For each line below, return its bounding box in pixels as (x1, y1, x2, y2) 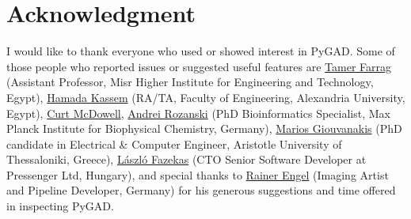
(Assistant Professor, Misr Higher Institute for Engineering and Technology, (6, 74, 374, 90)
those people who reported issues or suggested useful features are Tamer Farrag (6, 58, 392, 74)
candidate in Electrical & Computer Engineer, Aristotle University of (6, 135, 342, 152)
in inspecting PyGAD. (6, 198, 114, 214)
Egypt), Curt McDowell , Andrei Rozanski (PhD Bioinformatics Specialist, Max (6, 104, 390, 121)
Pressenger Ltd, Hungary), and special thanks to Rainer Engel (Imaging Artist (6, 166, 389, 183)
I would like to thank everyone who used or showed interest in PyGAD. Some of (6, 43, 395, 59)
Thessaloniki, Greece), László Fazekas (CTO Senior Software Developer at (6, 151, 367, 168)
